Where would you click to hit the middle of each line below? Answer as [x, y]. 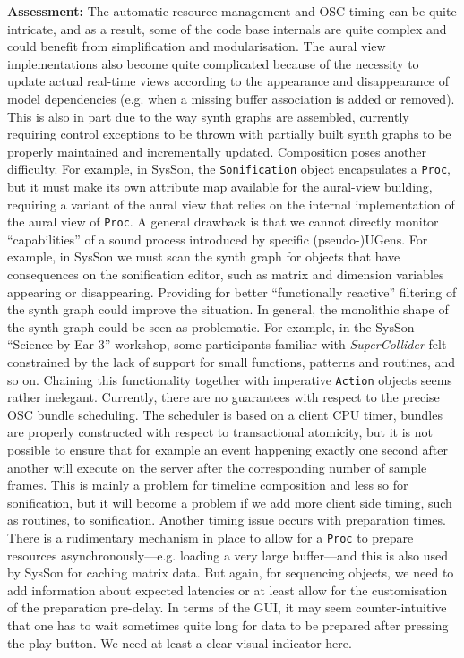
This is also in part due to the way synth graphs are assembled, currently [208, 116]
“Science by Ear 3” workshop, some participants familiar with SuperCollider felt [227, 344]
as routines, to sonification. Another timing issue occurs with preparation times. [227, 520]
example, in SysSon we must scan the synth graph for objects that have [204, 256]
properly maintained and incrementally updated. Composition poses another [217, 151]
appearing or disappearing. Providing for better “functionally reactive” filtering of [232, 291]
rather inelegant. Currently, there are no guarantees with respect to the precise [223, 397]
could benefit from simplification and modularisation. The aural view [197, 46]
